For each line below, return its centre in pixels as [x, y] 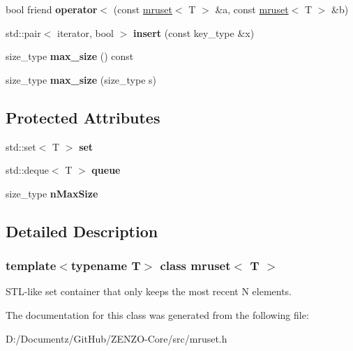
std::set [21, 146]
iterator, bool [86, 32]
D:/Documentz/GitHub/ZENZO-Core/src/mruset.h [117, 338]
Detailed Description [82, 231]
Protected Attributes [83, 117]
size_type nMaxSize [52, 193]
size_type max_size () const [70, 56]
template [31, 266]
